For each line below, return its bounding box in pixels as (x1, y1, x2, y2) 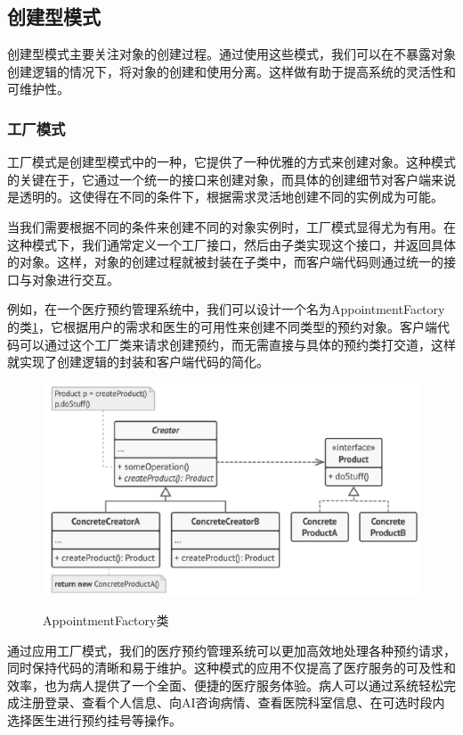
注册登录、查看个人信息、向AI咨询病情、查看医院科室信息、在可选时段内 (19, 693, 445, 712)
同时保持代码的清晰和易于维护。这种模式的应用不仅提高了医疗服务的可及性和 (7, 658, 456, 677)
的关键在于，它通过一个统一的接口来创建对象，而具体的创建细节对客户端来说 (7, 169, 456, 188)
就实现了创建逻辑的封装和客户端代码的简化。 (7, 352, 269, 371)
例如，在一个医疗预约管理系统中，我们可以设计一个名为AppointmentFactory (7, 300, 445, 318)
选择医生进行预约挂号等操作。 (7, 710, 182, 729)
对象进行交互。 (31, 269, 119, 288)
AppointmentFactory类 (43, 611, 169, 629)
